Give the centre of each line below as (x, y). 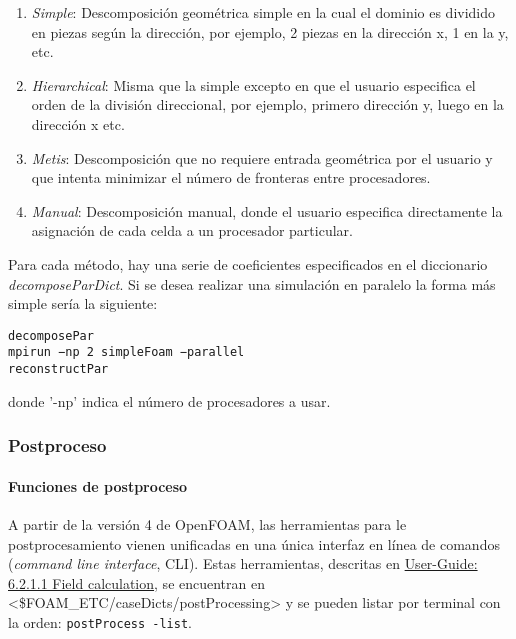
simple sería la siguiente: (83, 303)
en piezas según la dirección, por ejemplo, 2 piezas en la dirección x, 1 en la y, (270, 31)
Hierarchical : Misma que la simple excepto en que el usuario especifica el (253, 84)
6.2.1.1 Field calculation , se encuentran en (136, 582)
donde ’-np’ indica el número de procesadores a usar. (169, 400)
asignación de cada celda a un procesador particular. (192, 230)
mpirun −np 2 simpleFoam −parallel (126, 352)
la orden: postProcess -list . (100, 621)
